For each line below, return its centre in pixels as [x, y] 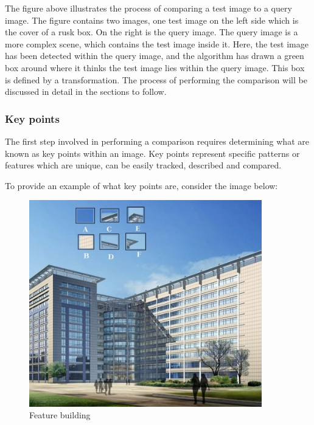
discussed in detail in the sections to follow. [86, 92]
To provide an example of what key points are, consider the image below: [141, 185]
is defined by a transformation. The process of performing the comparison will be [156, 79]
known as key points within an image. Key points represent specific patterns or [152, 153]
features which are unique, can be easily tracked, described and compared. [143, 165]
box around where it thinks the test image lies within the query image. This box [155, 67]
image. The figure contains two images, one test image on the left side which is [152, 20]
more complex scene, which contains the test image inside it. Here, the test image [157, 43]
